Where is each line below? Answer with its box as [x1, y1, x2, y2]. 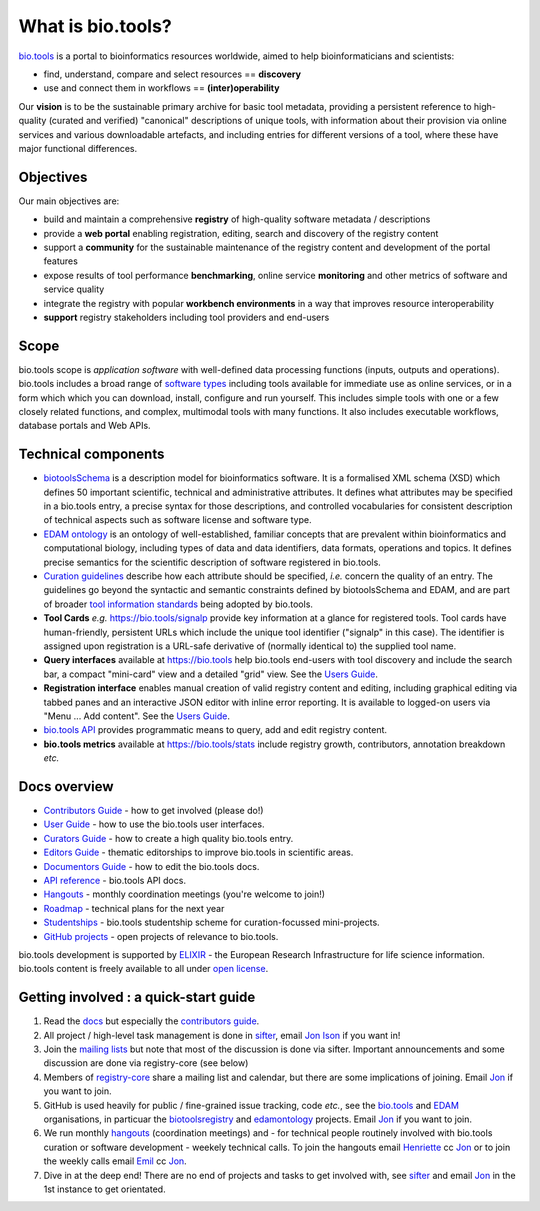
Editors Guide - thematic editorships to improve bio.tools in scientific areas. [43, 846, 354, 859]
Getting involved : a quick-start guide [18, 989, 256, 1006]
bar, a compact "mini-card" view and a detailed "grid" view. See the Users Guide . [43, 668, 379, 680]
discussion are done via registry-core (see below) [43, 1057, 249, 1069]
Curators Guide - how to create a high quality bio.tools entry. [43, 832, 294, 844]
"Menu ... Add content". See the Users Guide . [43, 710, 230, 722]
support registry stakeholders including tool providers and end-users [43, 311, 330, 323]
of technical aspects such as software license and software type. [43, 514, 312, 526]
